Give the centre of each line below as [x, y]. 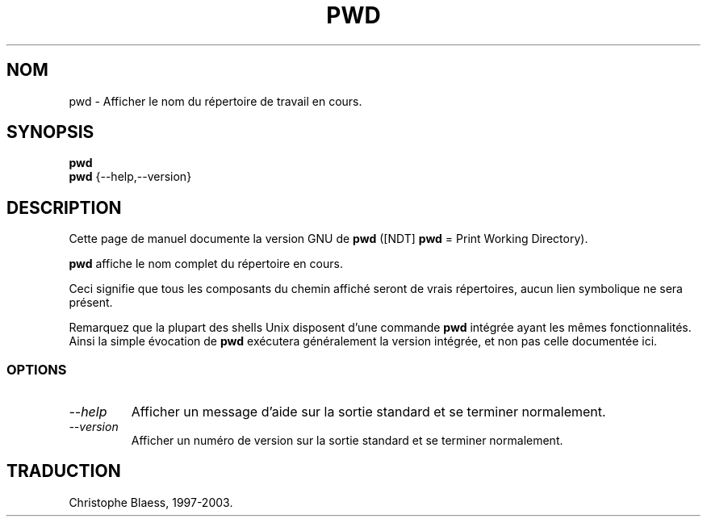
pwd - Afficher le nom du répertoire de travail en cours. [215, 101]
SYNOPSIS [50, 132]
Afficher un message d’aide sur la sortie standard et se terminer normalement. [368, 412]
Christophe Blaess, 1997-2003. [151, 502]
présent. [91, 303]
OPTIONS [37, 369]
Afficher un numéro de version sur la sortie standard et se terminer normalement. [347, 441]
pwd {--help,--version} [130, 177]
